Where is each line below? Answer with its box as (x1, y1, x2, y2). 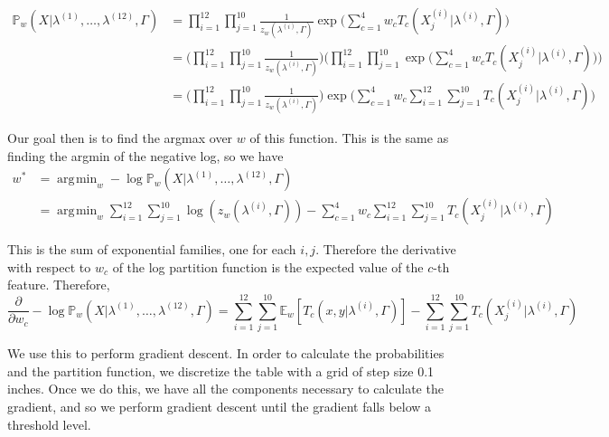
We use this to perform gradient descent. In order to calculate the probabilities (7, 344, 445, 363)
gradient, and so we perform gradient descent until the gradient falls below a (7, 396, 432, 415)
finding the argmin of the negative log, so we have (7, 146, 284, 165)
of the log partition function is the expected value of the (112, 257, 424, 276)
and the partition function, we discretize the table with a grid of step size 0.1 (7, 361, 435, 380)
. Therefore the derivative (315, 240, 456, 259)
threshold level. (7, 414, 91, 433)
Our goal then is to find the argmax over (7, 128, 233, 147)
